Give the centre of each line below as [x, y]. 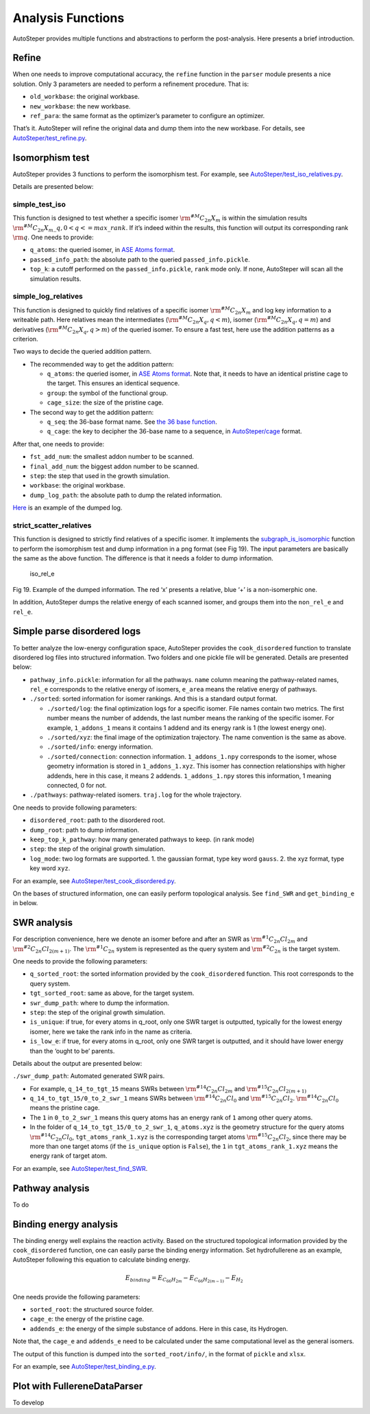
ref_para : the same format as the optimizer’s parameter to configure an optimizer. [147, 116]
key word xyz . [50, 868]
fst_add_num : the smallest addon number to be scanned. [112, 457]
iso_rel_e [42, 574]
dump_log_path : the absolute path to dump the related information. [126, 495]
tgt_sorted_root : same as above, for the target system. [112, 993]
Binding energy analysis [65, 1224]
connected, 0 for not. [77, 785]
